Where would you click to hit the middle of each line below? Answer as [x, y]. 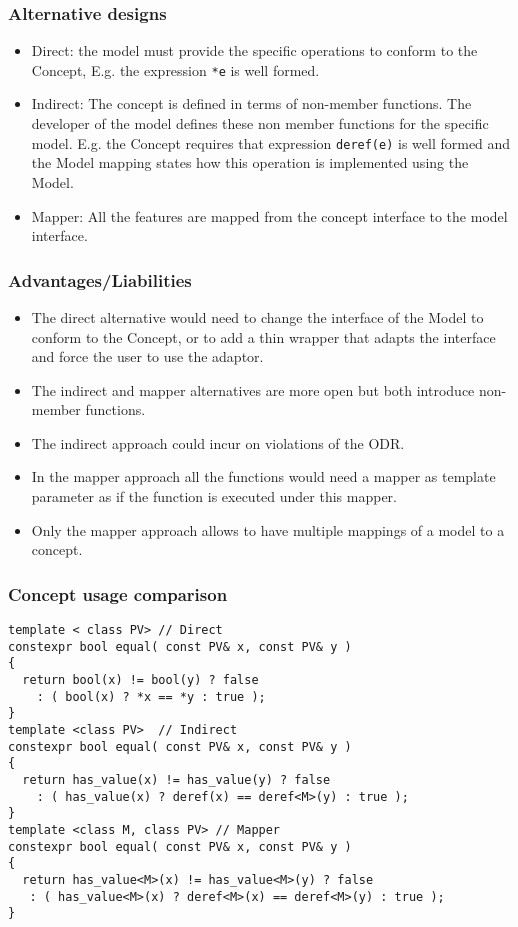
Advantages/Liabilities [100, 279]
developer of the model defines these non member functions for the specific [260, 123]
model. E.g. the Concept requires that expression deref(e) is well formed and [271, 142]
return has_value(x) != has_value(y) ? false [176, 779]
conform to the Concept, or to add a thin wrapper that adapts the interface [263, 336]
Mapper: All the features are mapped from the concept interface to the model [269, 215]
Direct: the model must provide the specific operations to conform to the [254, 50]
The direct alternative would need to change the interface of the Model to [257, 316]
